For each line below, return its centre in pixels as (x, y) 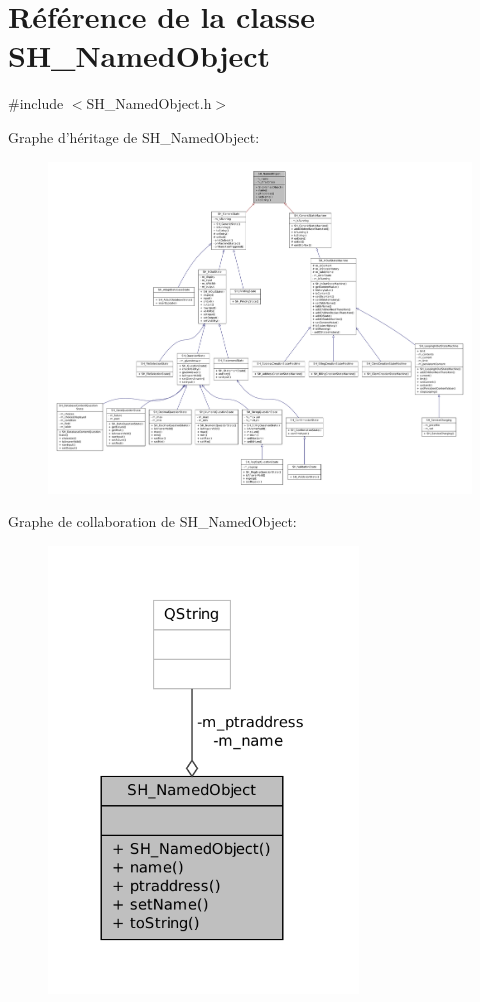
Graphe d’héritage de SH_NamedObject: (134, 136)
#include (36, 103)
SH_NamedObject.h (149, 103)
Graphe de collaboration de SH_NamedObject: (152, 521)
